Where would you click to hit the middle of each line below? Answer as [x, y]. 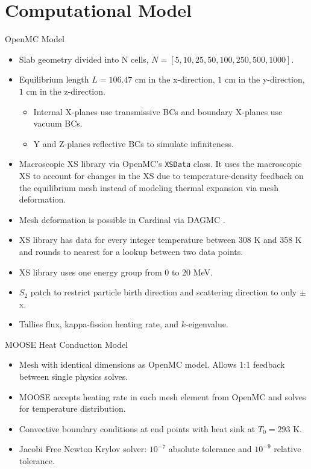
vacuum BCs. [58, 123]
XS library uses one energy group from [90, 272]
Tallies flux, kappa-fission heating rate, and [99, 324]
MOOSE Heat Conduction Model [67, 344]
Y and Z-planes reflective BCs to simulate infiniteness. [134, 143]
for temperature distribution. [72, 408]
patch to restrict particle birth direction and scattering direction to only [164, 292]
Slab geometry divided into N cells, [84, 59]
